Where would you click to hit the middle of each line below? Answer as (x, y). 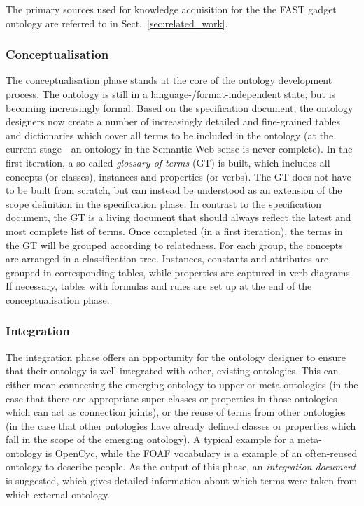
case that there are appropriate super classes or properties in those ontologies (171, 398)
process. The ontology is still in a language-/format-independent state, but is (171, 94)
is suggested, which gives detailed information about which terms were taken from (182, 480)
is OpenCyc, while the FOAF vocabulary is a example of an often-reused (201, 452)
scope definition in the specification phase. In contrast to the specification (164, 203)
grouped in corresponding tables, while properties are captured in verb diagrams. (179, 272)
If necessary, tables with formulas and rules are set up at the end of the (159, 286)
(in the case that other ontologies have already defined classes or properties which (181, 425)
